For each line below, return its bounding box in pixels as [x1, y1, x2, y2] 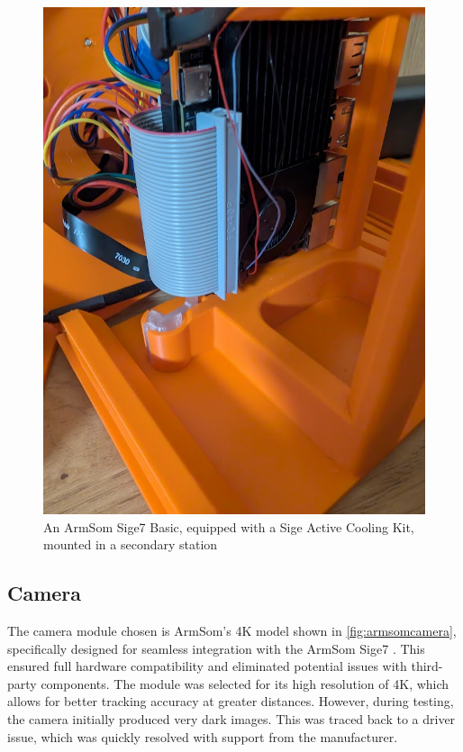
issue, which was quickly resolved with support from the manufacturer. [7, 727, 398, 746]
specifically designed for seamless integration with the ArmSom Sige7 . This [7, 639, 425, 657]
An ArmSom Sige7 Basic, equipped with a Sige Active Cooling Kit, [43, 517, 414, 536]
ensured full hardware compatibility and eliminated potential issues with [7, 657, 407, 675]
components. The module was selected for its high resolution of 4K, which [41, 674, 449, 693]
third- [411, 657, 443, 675]
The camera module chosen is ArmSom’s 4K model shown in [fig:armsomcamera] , [7, 621, 457, 640]
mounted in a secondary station [43, 535, 218, 554]
